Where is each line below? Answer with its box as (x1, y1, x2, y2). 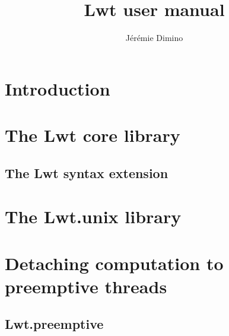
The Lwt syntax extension (5, 163, 168, 182)
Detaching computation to (5, 251, 224, 275)
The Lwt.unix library (5, 204, 182, 229)
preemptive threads (5, 274, 167, 298)
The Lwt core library (5, 123, 180, 147)
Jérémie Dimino (125, 31, 183, 44)
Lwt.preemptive (5, 315, 104, 333)
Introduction (5, 76, 110, 100)
